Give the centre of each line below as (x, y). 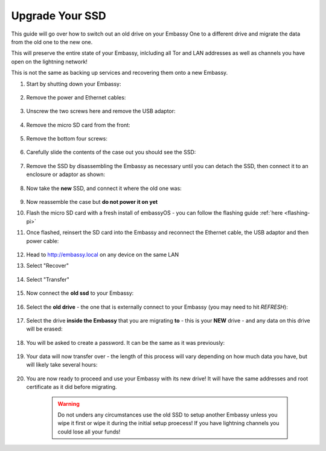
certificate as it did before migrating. (72, 387)
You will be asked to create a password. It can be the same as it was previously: (126, 342)
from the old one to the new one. (52, 42)
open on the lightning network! (49, 61)
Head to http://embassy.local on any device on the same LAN (103, 254)
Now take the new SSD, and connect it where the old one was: (104, 188)
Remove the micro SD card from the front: (78, 125)
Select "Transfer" (48, 279)
